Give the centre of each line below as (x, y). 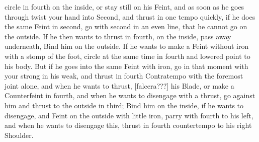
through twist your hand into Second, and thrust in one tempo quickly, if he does (130, 16)
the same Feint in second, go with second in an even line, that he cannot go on (126, 26)
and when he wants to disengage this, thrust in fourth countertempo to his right (128, 125)
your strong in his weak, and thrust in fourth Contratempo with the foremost (124, 76)
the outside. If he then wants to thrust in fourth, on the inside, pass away (118, 36)
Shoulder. (19, 135)
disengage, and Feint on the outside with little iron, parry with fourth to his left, (129, 115)
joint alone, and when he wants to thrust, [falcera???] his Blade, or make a (119, 85)
